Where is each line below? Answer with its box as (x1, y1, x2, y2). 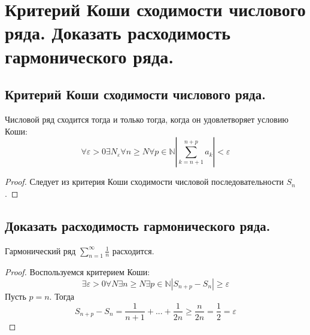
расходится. (112, 244, 154, 257)
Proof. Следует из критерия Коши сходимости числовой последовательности (5, 175, 284, 188)
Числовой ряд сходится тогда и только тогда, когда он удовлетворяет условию (5, 112, 288, 125)
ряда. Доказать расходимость (5, 20, 231, 45)
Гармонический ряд (5, 244, 76, 257)
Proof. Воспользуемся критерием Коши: (5, 266, 150, 278)
